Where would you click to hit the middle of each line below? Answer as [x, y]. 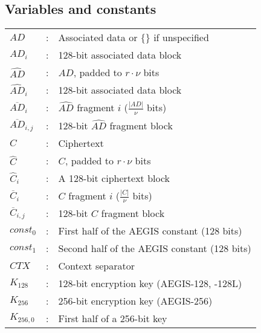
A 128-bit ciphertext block [114, 178]
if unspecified [181, 37]
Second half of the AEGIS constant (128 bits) [155, 248]
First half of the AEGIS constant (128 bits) [150, 231]
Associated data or [98, 37]
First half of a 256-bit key [113, 318]
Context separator [96, 266]
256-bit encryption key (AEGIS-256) [135, 301]
